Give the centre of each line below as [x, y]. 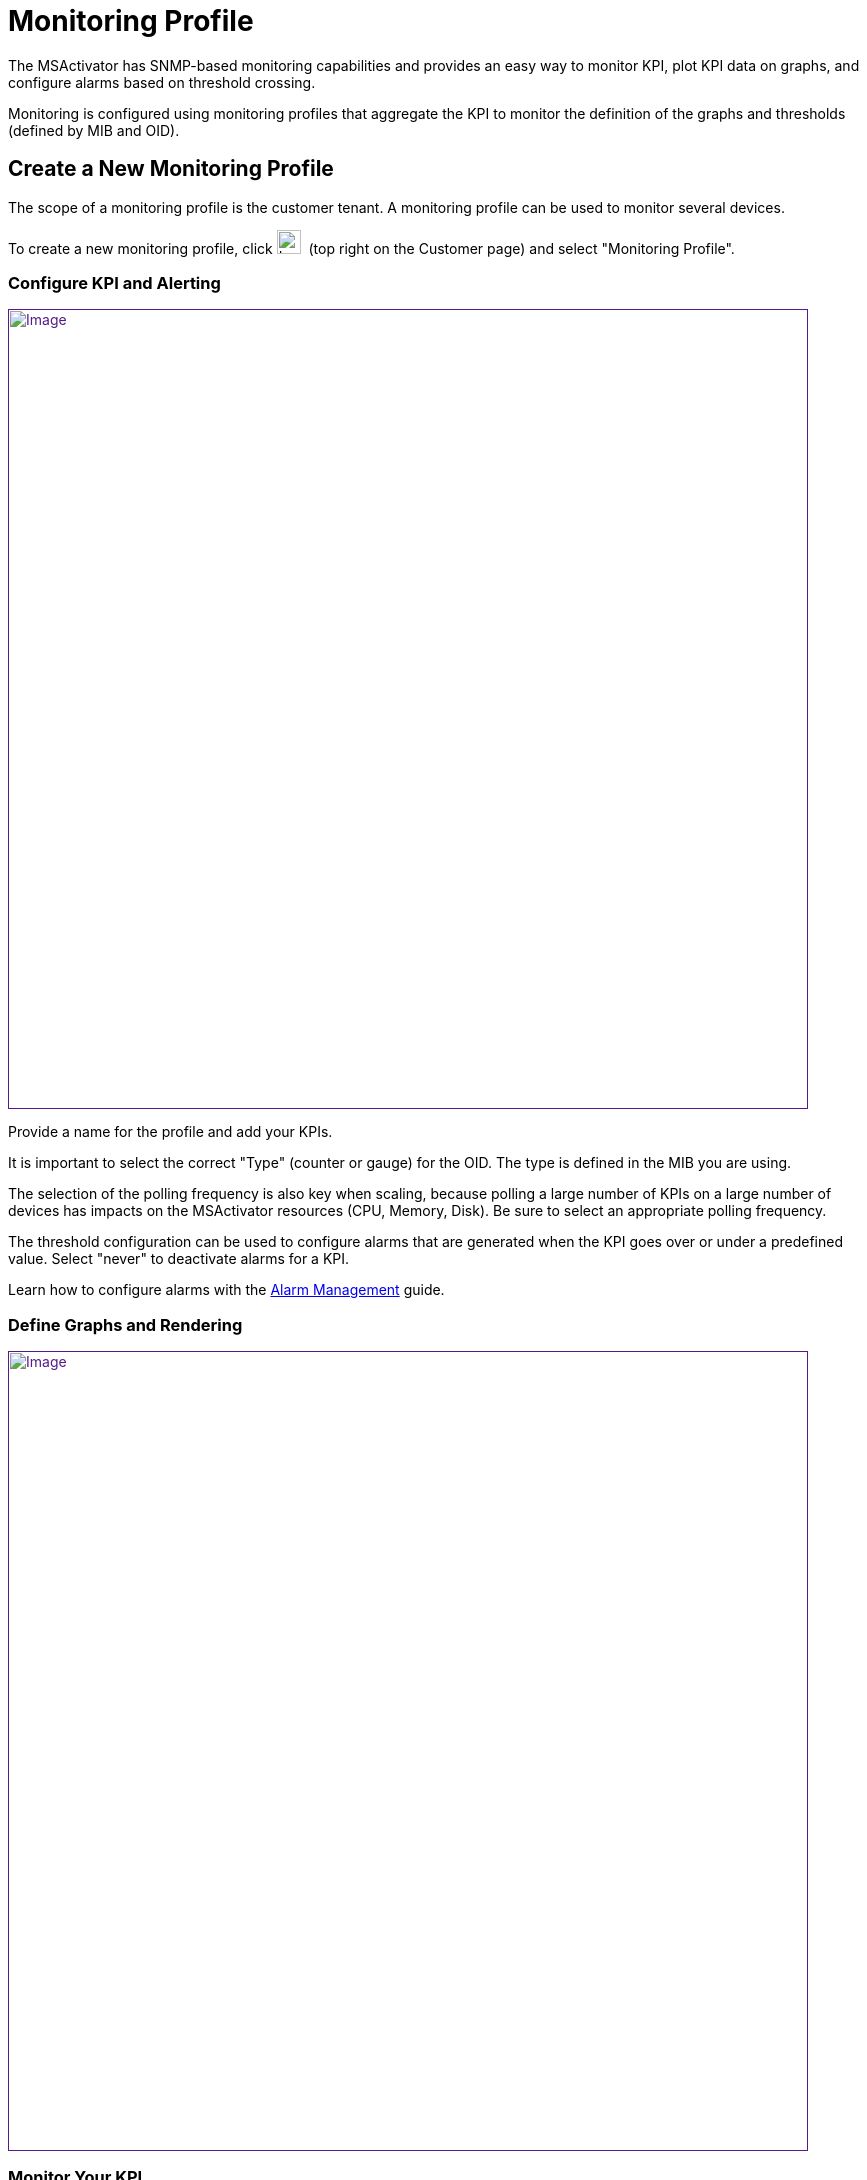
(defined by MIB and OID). [94, 130]
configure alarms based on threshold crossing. [162, 82]
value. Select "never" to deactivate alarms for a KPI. [179, 1259]
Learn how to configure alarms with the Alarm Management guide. [226, 1290]
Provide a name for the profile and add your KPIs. [170, 1132]
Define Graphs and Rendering [125, 1324]
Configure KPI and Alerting [114, 282]
